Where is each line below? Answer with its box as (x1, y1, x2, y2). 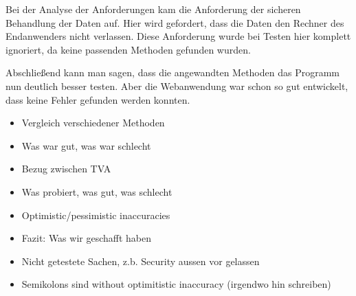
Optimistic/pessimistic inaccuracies (21, 207, 170, 222)
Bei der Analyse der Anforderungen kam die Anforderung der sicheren (5, 2, 301, 16)
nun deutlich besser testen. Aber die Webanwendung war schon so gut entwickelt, (5, 78, 348, 93)
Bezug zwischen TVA (21, 161, 111, 176)
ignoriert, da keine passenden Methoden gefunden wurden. (5, 42, 251, 56)
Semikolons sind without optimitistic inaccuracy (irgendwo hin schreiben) (21, 277, 331, 291)
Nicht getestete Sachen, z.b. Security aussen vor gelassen (21, 253, 260, 268)
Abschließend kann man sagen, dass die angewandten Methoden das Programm (5, 65, 340, 80)
